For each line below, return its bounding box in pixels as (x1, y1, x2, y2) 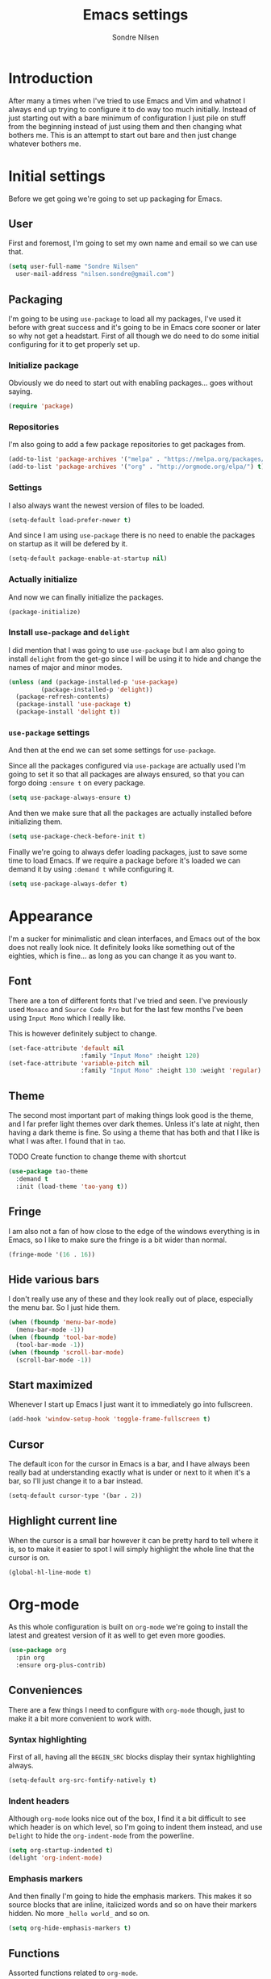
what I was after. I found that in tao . (8, 1136, 127, 1146)
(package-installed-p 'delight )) (40, 685, 153, 693)
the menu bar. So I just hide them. (8, 1303, 121, 1312)
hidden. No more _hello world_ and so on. (8, 1909, 150, 1918)
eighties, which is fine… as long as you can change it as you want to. (8, 951, 236, 960)
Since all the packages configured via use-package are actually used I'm (8, 761, 246, 771)
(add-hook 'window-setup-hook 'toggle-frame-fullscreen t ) (8, 1415, 211, 1424)
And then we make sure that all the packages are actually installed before (8, 809, 252, 818)
